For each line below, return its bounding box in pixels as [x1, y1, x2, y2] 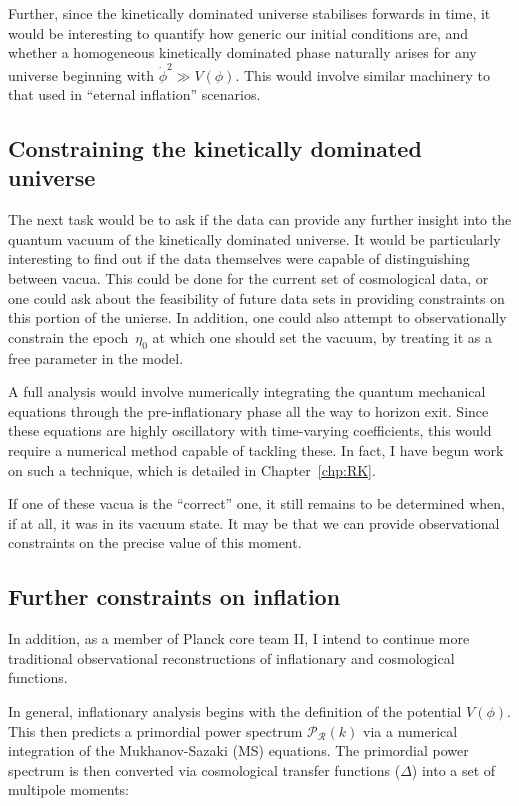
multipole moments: [8, 779, 130, 800]
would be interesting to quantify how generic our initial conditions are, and [8, 22, 469, 43]
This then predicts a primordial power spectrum [8, 720, 303, 741]
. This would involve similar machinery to [235, 64, 490, 85]
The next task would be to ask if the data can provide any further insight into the [8, 209, 512, 230]
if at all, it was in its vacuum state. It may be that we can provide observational [8, 512, 500, 533]
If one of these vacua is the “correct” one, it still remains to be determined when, [8, 493, 506, 514]
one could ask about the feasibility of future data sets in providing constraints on [8, 287, 505, 308]
